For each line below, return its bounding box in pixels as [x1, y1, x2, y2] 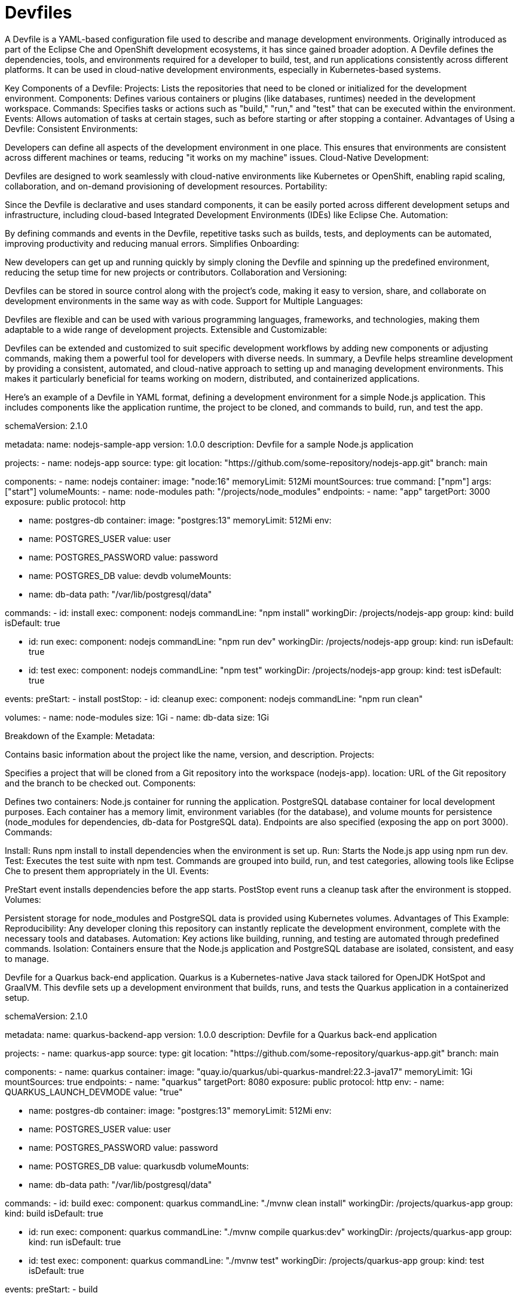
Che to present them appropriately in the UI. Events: [5, 865, 209, 876]
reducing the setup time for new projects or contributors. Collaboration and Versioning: [5, 266, 347, 277]
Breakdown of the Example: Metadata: [5, 730, 155, 741]
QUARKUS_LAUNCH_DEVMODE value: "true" [5, 1086, 183, 1097]
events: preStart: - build [5, 1283, 98, 1294]
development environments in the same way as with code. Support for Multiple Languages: [5, 295, 363, 306]
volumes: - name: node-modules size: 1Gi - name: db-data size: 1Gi [5, 712, 269, 722]
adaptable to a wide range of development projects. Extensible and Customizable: [5, 324, 328, 335]
